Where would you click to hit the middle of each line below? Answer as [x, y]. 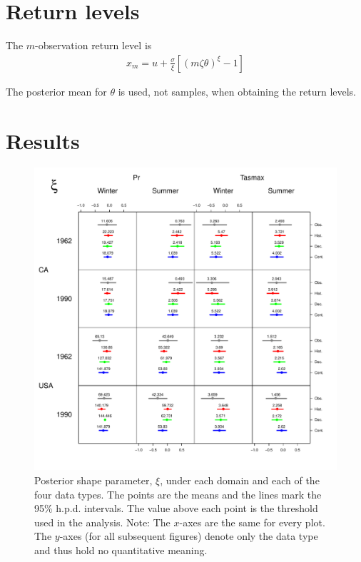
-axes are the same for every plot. [252, 522]
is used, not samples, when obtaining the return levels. [237, 91]
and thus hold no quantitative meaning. [121, 550]
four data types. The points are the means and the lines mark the [178, 494]
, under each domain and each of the [240, 480]
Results [43, 140]
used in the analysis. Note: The [102, 522]
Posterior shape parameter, [93, 480]
